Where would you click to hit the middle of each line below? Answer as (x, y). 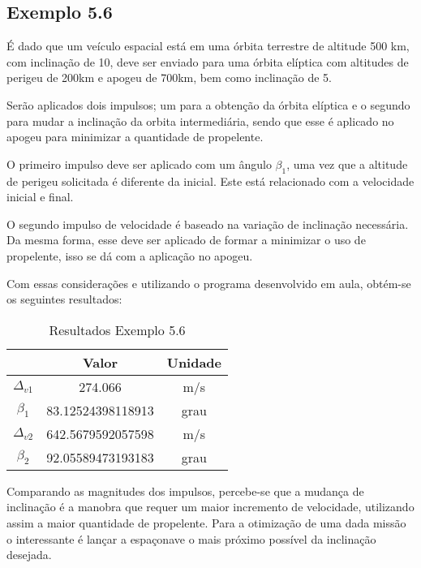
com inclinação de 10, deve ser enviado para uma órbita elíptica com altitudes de (208, 61)
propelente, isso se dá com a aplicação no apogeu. (130, 255)
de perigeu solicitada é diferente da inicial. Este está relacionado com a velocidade (210, 181)
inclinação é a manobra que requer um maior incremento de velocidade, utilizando (210, 507)
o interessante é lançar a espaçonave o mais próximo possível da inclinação (191, 538)
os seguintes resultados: (64, 299)
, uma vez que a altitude (347, 164)
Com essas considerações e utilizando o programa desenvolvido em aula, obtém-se (209, 283)
